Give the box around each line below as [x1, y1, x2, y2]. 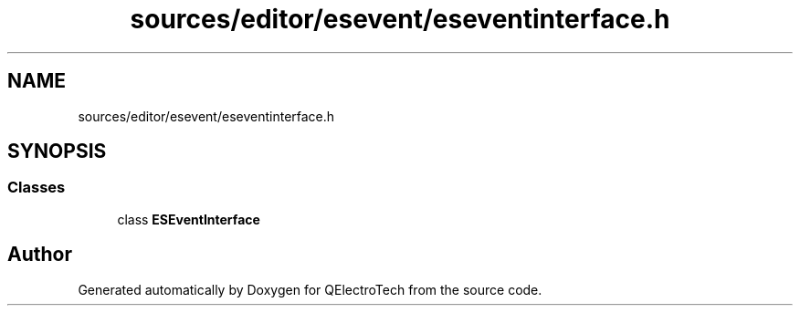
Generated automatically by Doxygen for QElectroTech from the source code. [78, 281, 542, 297]
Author [7, 243, 72, 266]
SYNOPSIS [7, 140, 107, 163]
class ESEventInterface [117, 211, 260, 227]
